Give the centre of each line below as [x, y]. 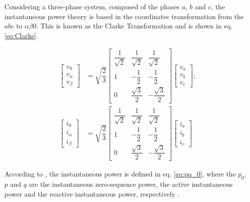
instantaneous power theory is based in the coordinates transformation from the [124, 16]
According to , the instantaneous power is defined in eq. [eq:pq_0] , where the [120, 174]
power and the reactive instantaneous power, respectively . [92, 193]
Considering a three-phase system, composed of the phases [92, 6]
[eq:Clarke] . [21, 35]
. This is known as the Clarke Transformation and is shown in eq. [135, 26]
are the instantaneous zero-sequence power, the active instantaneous [131, 184]
